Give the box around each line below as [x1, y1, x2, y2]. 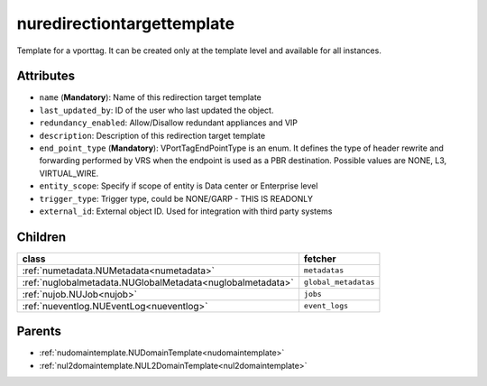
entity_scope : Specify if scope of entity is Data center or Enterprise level [39, 180, 318, 191]
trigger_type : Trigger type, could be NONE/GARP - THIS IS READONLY [39, 193, 313, 204]
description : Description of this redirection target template [39, 130, 266, 141]
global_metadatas [303, 278, 375, 288]
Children [16, 229, 67, 244]
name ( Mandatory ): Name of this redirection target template [39, 92, 262, 103]
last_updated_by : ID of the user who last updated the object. [39, 105, 274, 115]
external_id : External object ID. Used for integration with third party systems [39, 206, 333, 216]
